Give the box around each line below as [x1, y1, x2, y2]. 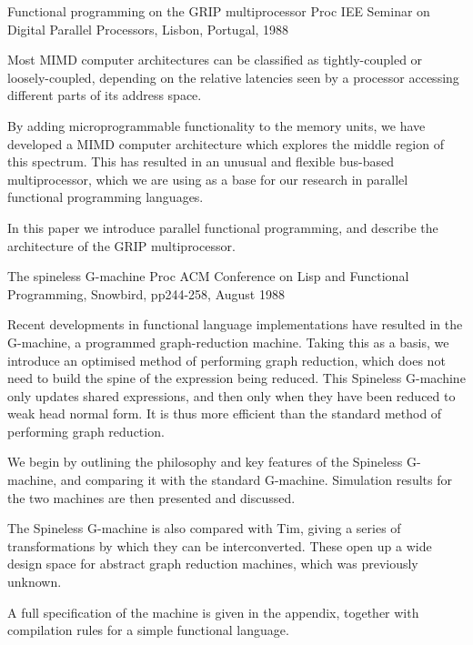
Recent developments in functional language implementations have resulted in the [7, 315, 463, 334]
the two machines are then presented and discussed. [7, 488, 296, 507]
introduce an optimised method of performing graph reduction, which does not [7, 350, 446, 369]
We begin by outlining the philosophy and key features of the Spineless [7, 452, 403, 471]
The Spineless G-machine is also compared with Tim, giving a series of [7, 519, 401, 538]
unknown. [7, 572, 62, 591]
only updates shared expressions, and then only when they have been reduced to [7, 386, 456, 405]
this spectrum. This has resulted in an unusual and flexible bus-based [7, 152, 394, 171]
